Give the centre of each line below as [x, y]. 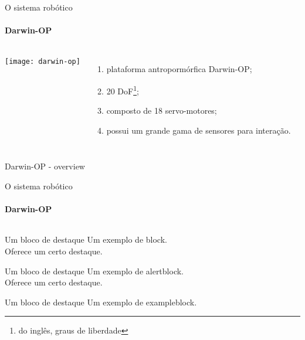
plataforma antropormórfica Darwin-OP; [179, 69]
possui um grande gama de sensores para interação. [199, 130]
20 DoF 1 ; [123, 90]
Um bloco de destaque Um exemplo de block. [86, 239]
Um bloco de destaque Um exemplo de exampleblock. [101, 302]
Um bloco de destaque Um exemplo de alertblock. [94, 271]
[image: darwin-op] [43, 62]
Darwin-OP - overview [45, 166]
